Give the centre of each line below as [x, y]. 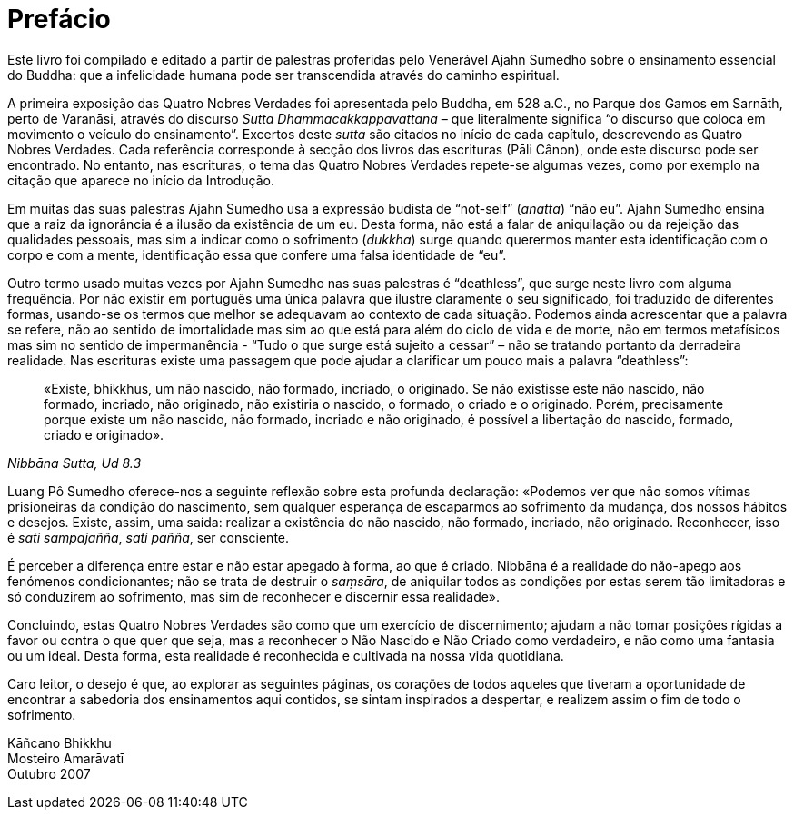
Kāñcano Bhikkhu [60, 742]
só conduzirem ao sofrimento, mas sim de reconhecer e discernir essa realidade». [254, 596]
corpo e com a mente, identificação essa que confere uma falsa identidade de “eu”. [257, 254]
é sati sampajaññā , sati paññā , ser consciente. [149, 537]
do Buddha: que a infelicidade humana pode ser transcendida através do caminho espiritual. [283, 75]
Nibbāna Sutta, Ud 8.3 [74, 463]
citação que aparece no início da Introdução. [141, 180]
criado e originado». [104, 434]
